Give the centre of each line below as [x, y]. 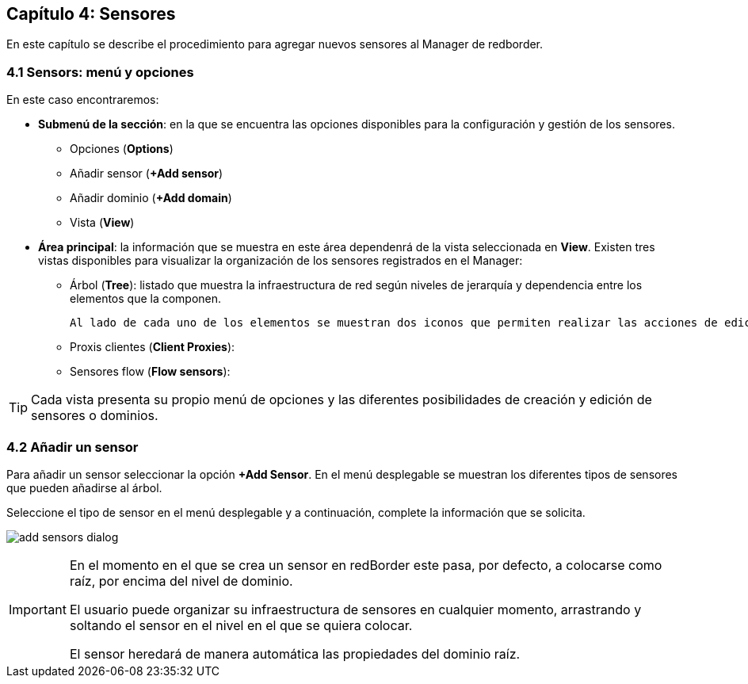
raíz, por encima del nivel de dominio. [181, 581]
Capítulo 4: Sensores [91, 14]
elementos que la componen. [146, 299]
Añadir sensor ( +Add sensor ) [147, 174]
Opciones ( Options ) [122, 149]
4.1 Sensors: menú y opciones [100, 72]
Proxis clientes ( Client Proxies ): [153, 347]
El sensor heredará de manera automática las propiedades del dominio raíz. [295, 653]
